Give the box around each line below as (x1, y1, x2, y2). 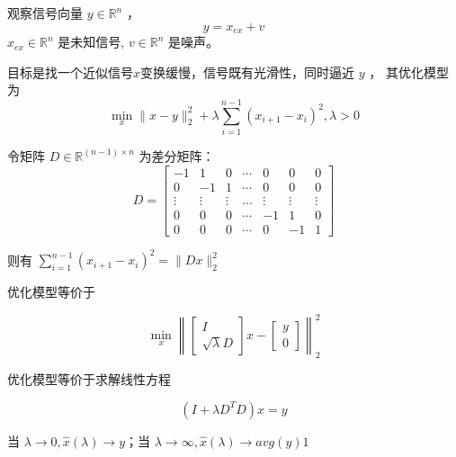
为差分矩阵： (139, 146, 215, 165)
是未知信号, (58, 32, 125, 51)
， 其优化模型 (369, 62, 449, 81)
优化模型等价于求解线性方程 (7, 370, 171, 389)
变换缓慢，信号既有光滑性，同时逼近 (140, 62, 355, 81)
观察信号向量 (7, 4, 83, 22)
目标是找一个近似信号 (7, 62, 133, 81)
